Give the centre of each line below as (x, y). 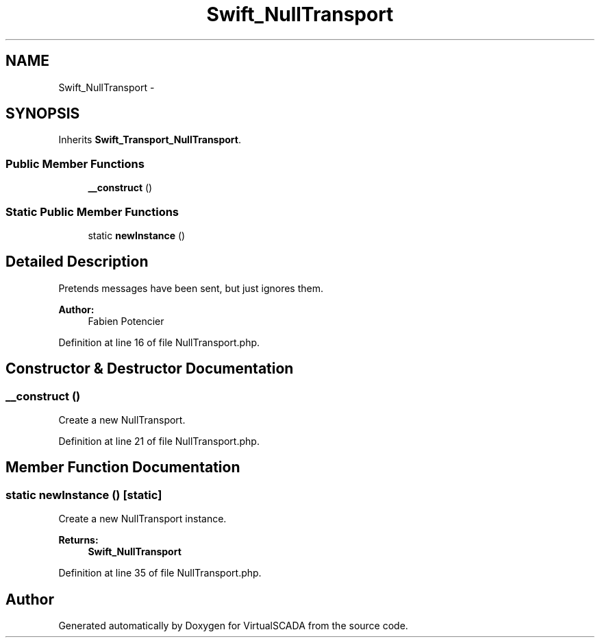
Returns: (78, 540)
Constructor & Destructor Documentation (150, 369)
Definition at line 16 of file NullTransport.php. (159, 342)
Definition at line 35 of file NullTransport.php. (160, 573)
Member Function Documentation (123, 468)
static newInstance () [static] (84, 495)
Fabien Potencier (126, 321)
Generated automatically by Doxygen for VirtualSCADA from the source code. (233, 626)
